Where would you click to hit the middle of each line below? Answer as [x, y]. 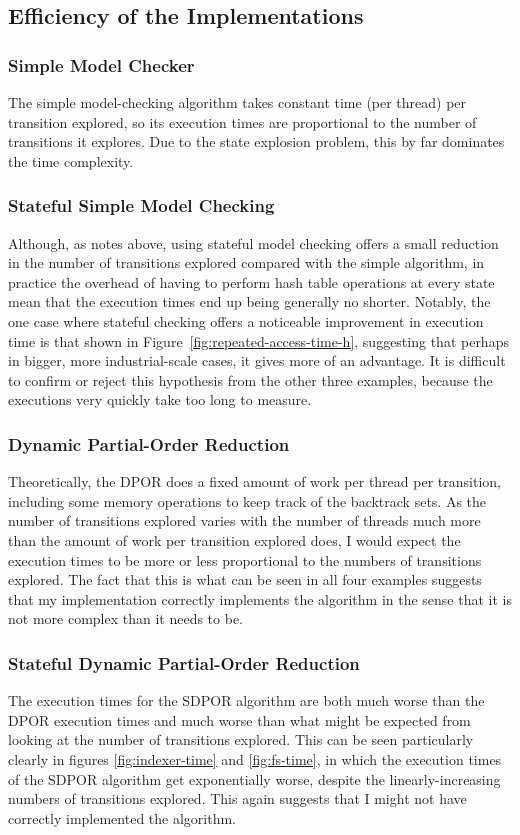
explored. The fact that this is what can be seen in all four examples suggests [245, 579]
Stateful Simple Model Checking [141, 205]
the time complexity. [71, 160]
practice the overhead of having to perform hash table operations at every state [251, 281]
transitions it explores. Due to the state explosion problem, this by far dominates [256, 141]
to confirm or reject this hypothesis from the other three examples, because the [250, 379]
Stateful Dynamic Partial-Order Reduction [184, 662]
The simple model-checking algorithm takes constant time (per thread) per [237, 102]
